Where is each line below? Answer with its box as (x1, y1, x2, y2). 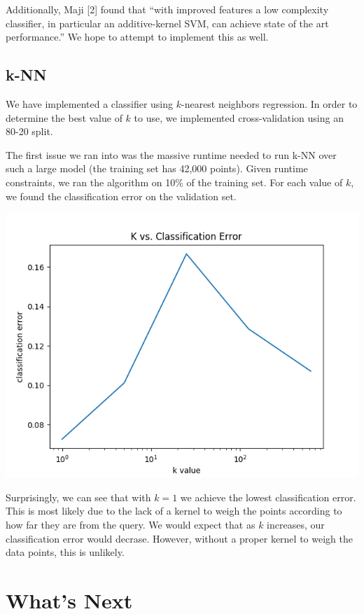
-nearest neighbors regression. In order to (181, 96, 358, 111)
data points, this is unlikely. (6, 545, 125, 559)
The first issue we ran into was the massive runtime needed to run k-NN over (6, 147, 337, 162)
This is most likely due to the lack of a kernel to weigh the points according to (6, 503, 342, 518)
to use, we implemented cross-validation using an (134, 110, 344, 125)
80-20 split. (6, 124, 53, 139)
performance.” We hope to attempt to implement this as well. (6, 29, 269, 44)
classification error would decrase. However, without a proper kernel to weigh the (6, 531, 353, 545)
